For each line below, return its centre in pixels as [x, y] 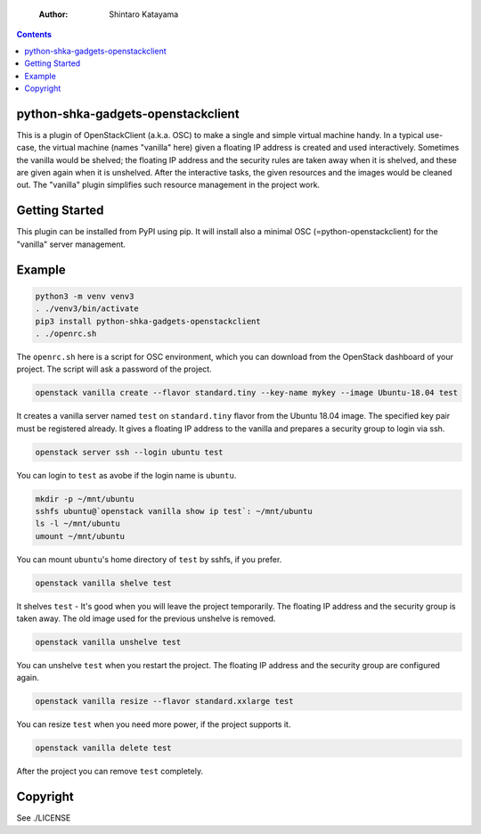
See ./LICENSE [44, 818]
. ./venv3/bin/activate [87, 309]
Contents [34, 35]
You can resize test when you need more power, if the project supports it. [154, 724]
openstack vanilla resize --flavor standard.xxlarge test [164, 701]
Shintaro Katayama [144, 14]
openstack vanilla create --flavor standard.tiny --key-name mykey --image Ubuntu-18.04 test [247, 393]
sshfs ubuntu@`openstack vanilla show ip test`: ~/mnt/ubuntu [174, 511]
